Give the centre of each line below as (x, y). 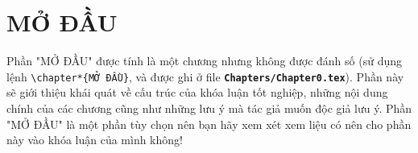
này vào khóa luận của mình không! (95, 140)
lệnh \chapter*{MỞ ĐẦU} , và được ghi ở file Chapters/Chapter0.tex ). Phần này (205, 76)
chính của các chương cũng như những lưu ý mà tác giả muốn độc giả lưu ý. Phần (209, 108)
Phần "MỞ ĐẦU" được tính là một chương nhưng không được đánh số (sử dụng (204, 61)
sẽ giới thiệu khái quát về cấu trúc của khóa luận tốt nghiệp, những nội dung (197, 92)
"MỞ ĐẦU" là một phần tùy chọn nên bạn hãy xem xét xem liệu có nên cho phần (209, 124)
